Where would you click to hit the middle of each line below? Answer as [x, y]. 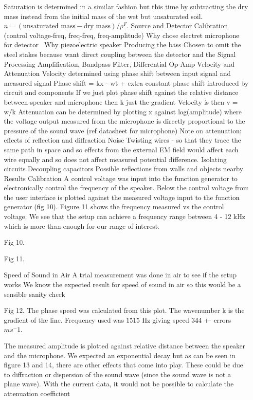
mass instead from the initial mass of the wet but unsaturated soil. [103, 16]
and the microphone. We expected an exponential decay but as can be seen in [120, 355]
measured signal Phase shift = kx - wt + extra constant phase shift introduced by [126, 82]
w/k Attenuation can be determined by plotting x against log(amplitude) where [123, 111]
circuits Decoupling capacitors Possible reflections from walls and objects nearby [124, 169]
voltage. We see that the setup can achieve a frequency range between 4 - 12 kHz [125, 216]
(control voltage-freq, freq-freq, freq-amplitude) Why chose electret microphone [122, 35]
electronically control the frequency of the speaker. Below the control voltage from [126, 188]
